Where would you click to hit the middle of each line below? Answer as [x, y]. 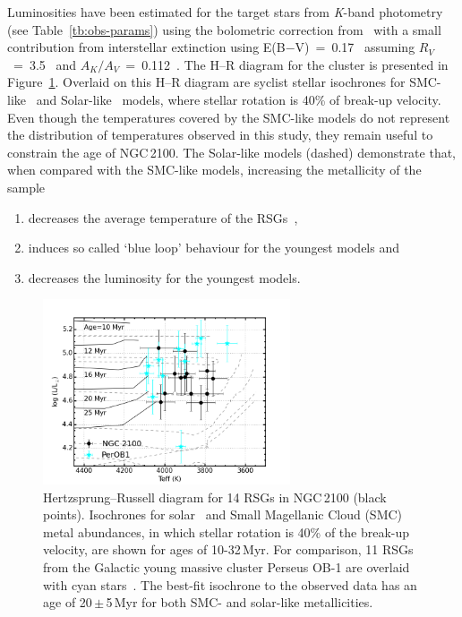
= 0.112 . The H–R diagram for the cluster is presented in [287, 64]
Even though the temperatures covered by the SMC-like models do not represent [229, 117]
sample [26, 187]
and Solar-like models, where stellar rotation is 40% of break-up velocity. [239, 99]
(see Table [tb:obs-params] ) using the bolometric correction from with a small [224, 29]
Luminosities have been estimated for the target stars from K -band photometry [225, 12]
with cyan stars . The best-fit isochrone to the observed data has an [230, 584]
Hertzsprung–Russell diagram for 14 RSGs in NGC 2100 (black [215, 497]
